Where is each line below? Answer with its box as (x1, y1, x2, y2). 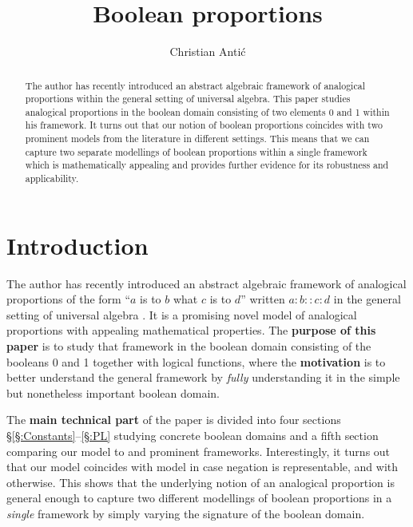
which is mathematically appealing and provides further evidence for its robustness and (25, 158, 389, 172)
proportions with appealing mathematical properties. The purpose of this (6, 322, 376, 339)
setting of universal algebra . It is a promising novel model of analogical (6, 306, 357, 323)
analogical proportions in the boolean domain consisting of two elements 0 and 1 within (25, 105, 390, 118)
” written (240, 291, 285, 307)
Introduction (6, 228, 149, 261)
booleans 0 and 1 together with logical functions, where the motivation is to (6, 353, 386, 370)
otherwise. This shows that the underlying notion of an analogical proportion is (6, 474, 395, 490)
